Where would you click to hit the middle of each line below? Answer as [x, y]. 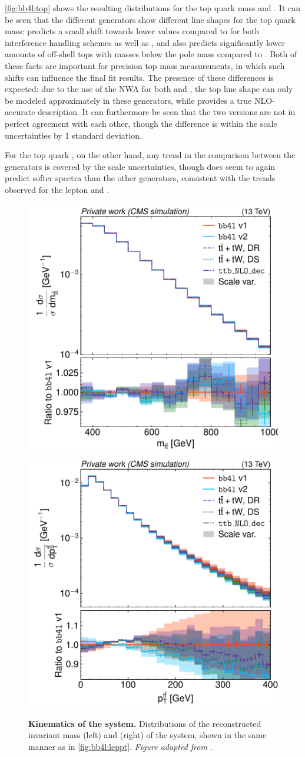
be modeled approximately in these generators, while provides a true [128, 100]
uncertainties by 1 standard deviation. [73, 135]
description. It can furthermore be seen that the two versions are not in [167, 112]
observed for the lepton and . [57, 189]
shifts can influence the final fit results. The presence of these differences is [139, 77]
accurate [20, 112]
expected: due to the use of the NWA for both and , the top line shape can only [149, 89]
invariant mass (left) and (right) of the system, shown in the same [147, 735]
